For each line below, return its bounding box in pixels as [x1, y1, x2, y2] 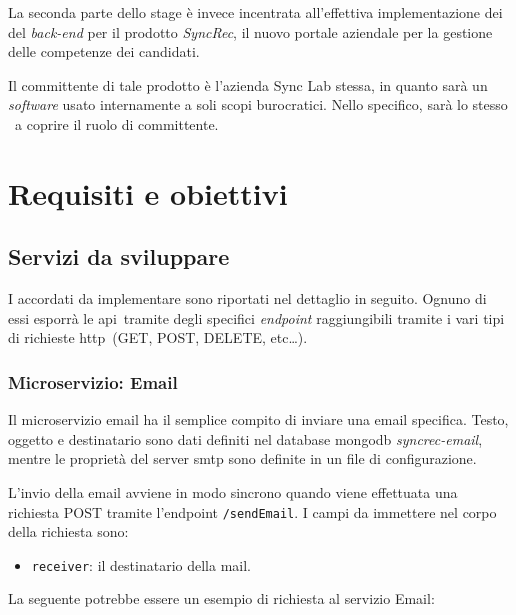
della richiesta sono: [8, 521, 129, 542]
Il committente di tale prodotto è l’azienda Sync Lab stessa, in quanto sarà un [8, 74, 488, 95]
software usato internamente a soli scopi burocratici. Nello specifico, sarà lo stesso [8, 94, 508, 115]
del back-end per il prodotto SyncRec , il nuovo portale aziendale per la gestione [8, 21, 493, 42]
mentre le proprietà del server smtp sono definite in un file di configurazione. [8, 448, 477, 469]
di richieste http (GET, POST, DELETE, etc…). [8, 327, 308, 348]
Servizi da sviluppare [8, 241, 230, 272]
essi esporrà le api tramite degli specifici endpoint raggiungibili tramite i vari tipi [8, 307, 505, 328]
